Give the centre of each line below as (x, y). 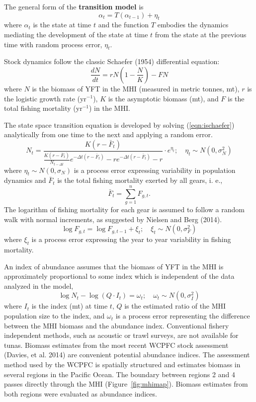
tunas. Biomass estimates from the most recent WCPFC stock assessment (116, 345)
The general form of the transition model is (74, 6)
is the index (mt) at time (70, 306)
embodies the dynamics (193, 25)
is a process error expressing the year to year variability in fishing (131, 239)
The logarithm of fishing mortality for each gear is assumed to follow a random (124, 209)
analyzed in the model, (39, 285)
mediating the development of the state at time (76, 34)
